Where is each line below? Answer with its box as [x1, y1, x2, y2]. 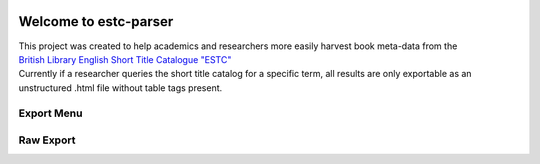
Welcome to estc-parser [18, 13, 174, 30]
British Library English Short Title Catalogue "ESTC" [18, 53, 232, 65]
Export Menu [18, 106, 83, 120]
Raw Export [18, 133, 76, 147]
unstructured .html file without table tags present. [18, 81, 223, 94]
